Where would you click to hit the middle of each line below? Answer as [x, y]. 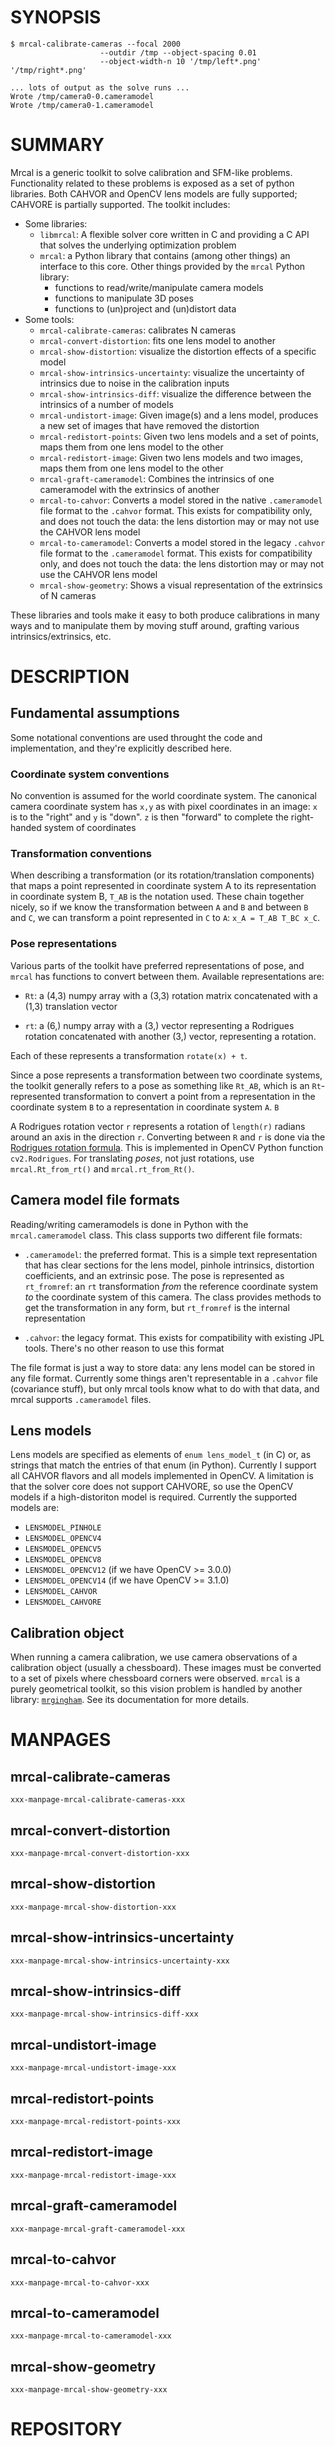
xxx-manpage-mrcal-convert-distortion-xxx [100, 1854]
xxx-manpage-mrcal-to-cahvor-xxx [80, 2282]
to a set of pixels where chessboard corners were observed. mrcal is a [155, 1678]
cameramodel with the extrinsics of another [129, 489]
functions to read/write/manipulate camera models [159, 287]
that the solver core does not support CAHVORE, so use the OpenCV [152, 1487]
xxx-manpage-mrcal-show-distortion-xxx [93, 1907]
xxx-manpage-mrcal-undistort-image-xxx [93, 2068]
